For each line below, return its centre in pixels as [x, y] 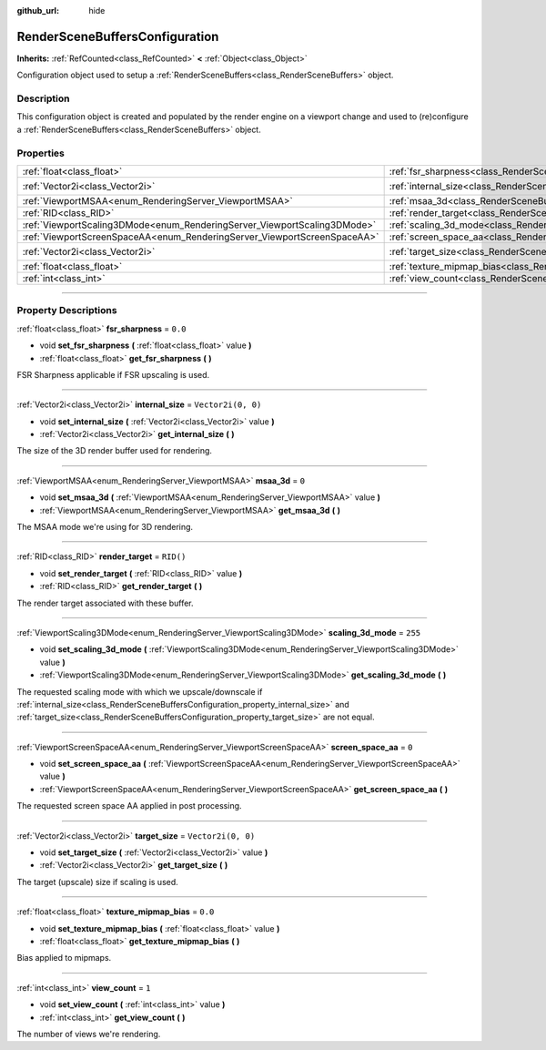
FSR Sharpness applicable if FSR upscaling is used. [113, 374]
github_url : [38, 10]
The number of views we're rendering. [89, 1034]
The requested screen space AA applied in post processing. [129, 806]
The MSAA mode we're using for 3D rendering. [105, 527]
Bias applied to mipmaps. [64, 958]
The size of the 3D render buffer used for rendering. [115, 451]
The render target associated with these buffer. [106, 603]
